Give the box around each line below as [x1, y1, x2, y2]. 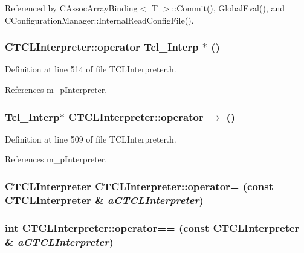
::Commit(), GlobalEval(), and [172, 2, 285, 14]
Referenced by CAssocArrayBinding [5, 2, 138, 14]
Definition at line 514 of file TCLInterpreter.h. [5, 63, 176, 75]
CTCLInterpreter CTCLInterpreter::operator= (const [5, 178, 273, 193]
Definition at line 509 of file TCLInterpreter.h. [5, 132, 176, 145]
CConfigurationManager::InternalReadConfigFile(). [5, 13, 194, 26]
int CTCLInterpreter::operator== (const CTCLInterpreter [5, 220, 300, 235]
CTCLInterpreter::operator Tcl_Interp [5, 39, 199, 54]
